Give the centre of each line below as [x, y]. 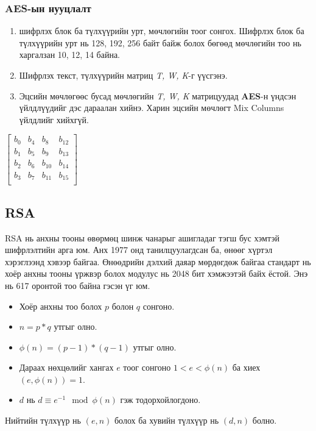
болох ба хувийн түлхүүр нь [167, 420]
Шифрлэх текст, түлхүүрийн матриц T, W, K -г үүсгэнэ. [123, 75]
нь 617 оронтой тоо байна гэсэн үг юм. [78, 285]
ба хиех [246, 367]
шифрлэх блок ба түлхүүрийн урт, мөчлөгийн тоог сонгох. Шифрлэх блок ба [162, 31]
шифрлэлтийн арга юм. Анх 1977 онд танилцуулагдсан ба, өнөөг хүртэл [139, 250]
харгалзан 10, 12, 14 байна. [69, 55]
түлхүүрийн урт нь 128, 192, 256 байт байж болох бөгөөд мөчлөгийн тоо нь [160, 42]
